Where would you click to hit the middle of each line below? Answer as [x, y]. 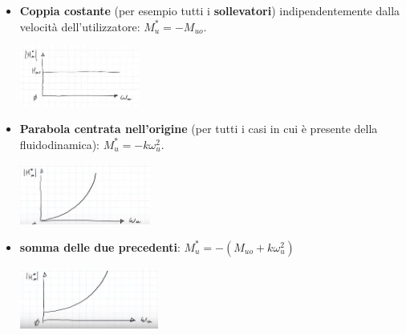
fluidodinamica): [60, 144]
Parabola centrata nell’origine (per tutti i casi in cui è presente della [199, 129]
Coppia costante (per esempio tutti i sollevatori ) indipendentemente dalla [210, 10]
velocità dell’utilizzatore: [80, 26]
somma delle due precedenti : [100, 246]
